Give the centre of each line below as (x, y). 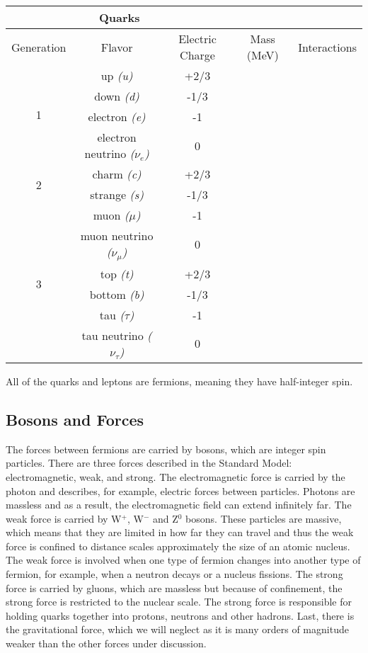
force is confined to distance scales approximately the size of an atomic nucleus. (178, 546)
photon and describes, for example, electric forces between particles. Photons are (180, 490)
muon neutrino (117, 235)
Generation (39, 47)
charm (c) (117, 174)
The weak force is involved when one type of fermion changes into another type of (183, 560)
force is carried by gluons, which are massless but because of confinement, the (174, 587)
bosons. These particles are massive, (264, 518)
